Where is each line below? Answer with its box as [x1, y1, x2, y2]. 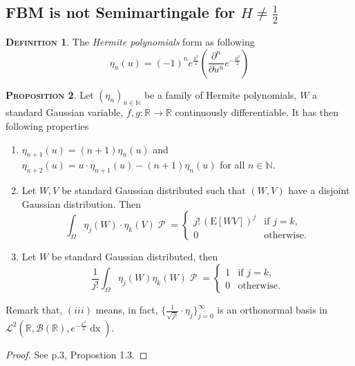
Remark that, [6, 302, 63, 316]
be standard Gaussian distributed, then [51, 249, 218, 264]
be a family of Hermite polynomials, [144, 87, 297, 102]
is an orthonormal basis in [217, 302, 328, 316]
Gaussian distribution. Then [21, 196, 142, 211]
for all [220, 157, 245, 172]
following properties [6, 119, 89, 133]
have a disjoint [288, 183, 350, 198]
